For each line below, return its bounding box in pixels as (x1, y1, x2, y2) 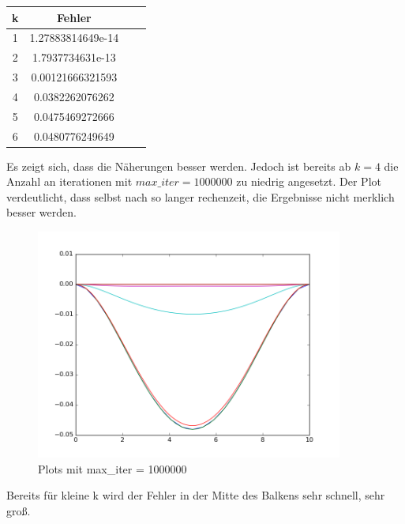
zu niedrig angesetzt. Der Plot (236, 173, 381, 190)
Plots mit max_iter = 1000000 (38, 460, 187, 477)
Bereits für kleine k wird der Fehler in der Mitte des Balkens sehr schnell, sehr (6, 487, 385, 503)
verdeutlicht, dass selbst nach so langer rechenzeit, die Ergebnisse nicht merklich (6, 188, 395, 205)
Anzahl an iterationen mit (6, 173, 133, 190)
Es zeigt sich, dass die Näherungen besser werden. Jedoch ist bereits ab (6, 157, 351, 174)
